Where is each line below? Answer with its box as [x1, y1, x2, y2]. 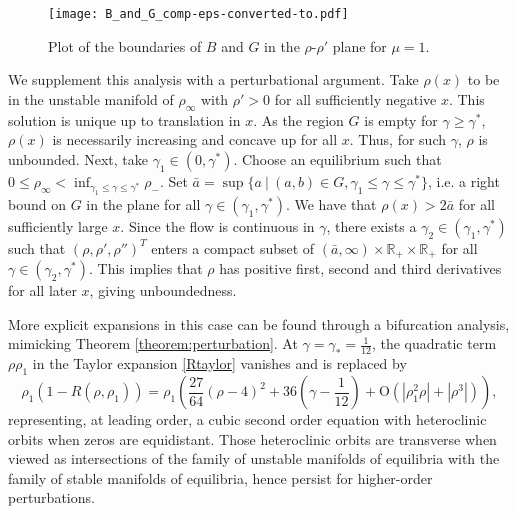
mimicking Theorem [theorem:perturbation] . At [8, 333, 298, 354]
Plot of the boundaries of [48, 35, 202, 56]
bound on [8, 193, 66, 214]
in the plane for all [86, 193, 201, 214]
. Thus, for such [349, 129, 447, 150]
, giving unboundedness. [89, 280, 237, 301]
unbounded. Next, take [8, 148, 149, 169]
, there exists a [326, 215, 417, 236]
